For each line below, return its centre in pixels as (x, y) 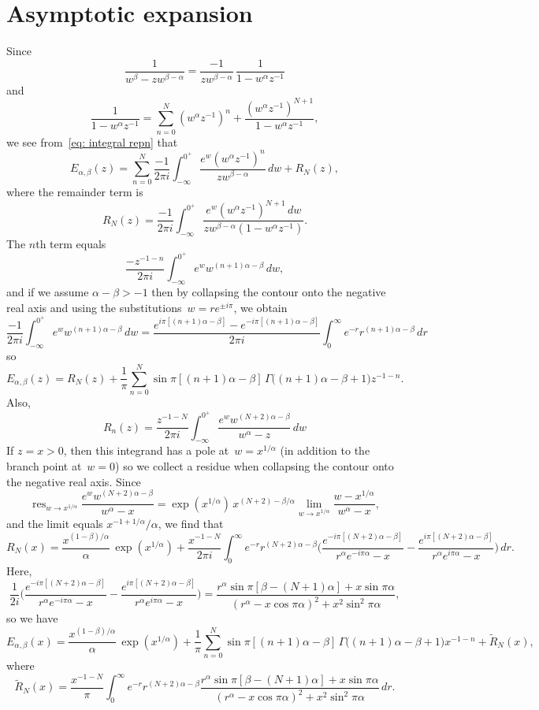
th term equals (71, 243)
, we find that (191, 524)
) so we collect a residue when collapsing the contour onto (255, 465)
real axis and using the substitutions (94, 307)
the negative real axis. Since (74, 481)
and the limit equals (55, 524)
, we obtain (260, 307)
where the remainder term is (75, 192)
